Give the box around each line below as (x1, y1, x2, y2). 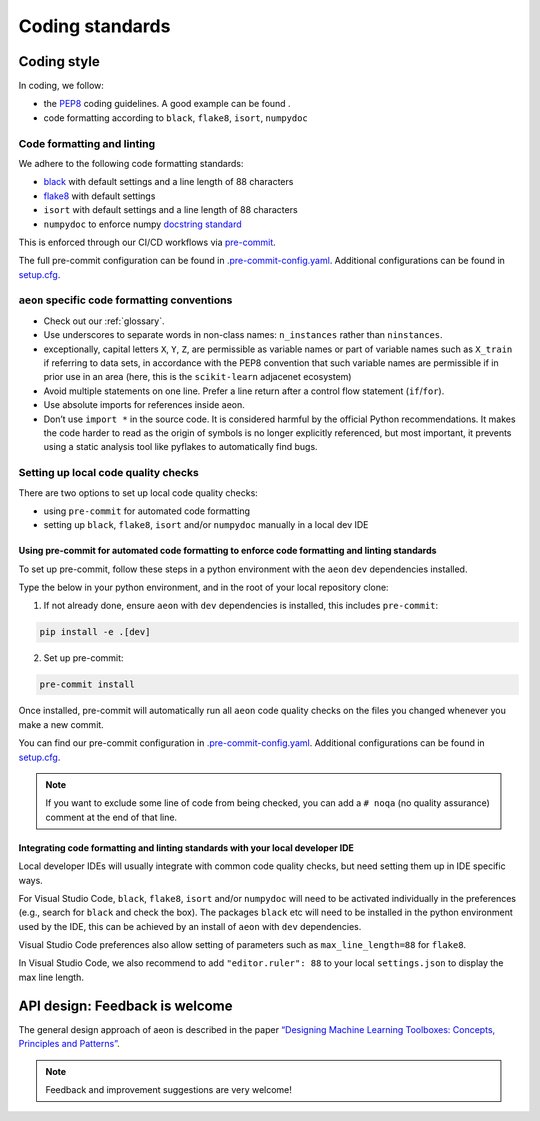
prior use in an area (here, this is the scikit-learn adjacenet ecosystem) (43, 371, 352, 383)
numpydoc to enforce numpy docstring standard (43, 218, 242, 230)
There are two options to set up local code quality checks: (18, 486, 259, 499)
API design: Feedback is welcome (18, 997, 233, 1014)
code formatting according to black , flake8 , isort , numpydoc (43, 111, 309, 124)
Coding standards (18, 15, 171, 37)
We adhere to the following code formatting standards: (18, 157, 244, 169)
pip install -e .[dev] (39, 626, 151, 638)
